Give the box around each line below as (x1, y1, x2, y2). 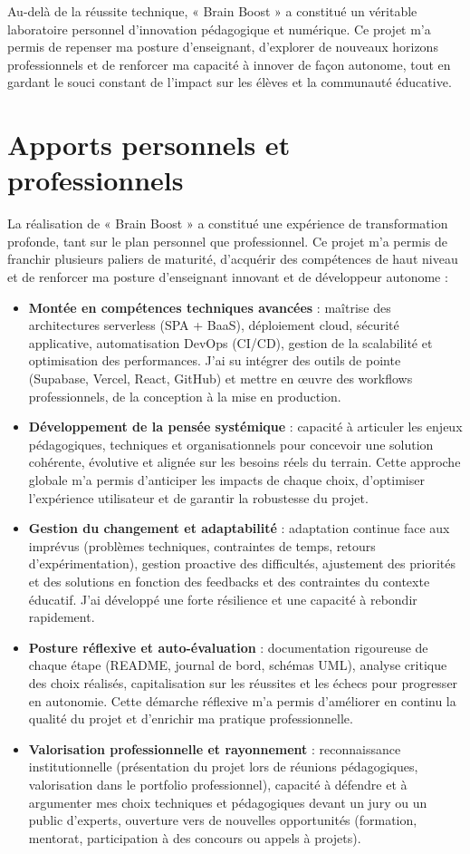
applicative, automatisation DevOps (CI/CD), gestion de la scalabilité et (28, 333, 433, 352)
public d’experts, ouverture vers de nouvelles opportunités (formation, (28, 810, 417, 830)
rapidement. (28, 607, 95, 626)
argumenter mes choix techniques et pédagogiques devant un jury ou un (28, 792, 427, 811)
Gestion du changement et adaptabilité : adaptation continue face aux (28, 519, 450, 538)
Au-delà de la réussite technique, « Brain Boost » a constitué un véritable (7, 2, 417, 20)
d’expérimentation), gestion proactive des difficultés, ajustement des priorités (28, 554, 456, 573)
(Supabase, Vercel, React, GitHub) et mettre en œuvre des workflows (28, 369, 413, 388)
